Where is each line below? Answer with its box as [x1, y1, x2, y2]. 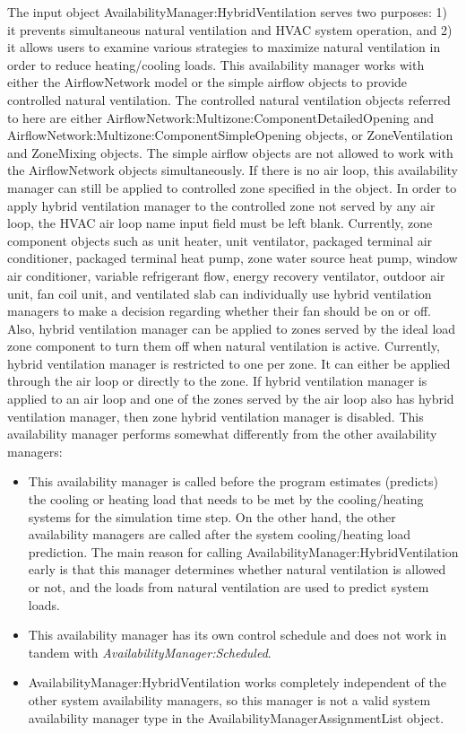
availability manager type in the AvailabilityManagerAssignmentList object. [28, 708, 444, 727]
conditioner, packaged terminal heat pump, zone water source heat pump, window [7, 249, 458, 267]
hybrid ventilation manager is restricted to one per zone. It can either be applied [7, 353, 451, 372]
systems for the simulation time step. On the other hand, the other [28, 507, 396, 526]
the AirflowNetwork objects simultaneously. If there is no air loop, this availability [7, 161, 459, 179]
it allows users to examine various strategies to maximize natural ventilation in [7, 38, 441, 57]
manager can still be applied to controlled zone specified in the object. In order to [7, 178, 457, 196]
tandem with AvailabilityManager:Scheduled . [28, 642, 272, 661]
